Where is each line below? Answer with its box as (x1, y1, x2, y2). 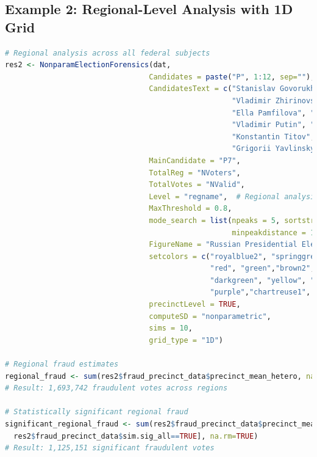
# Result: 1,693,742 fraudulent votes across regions (5, 384, 228, 393)
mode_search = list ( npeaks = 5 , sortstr (149, 216, 315, 225)
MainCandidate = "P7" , (149, 156, 241, 165)
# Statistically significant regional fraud (5, 408, 188, 417)
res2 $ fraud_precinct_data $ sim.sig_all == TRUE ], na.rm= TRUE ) (13, 431, 258, 441)
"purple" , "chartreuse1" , (210, 288, 311, 297)
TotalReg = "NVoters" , (149, 168, 241, 177)
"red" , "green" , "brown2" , (210, 264, 315, 273)
